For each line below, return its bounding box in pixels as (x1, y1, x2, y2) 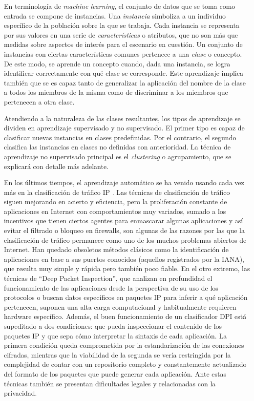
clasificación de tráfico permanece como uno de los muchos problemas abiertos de (4, 234, 247, 245)
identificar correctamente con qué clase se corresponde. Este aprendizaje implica (4, 68, 243, 78)
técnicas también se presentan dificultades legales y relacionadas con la (4, 378, 216, 388)
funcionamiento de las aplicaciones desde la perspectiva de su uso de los (4, 282, 218, 293)
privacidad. (4, 388, 37, 398)
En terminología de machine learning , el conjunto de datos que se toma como (4, 1, 235, 11)
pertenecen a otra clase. (4, 96, 75, 106)
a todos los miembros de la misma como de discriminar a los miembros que (4, 87, 228, 97)
